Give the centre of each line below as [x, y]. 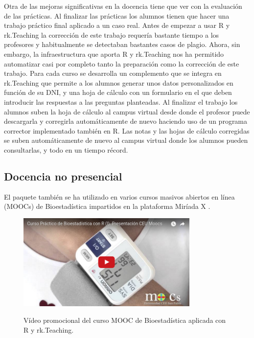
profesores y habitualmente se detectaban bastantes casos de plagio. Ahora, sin [122, 44]
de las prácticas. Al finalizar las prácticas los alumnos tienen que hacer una [117, 15]
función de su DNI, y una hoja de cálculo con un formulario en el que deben [118, 92]
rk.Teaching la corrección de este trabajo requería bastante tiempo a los [112, 34]
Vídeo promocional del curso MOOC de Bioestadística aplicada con [125, 320]
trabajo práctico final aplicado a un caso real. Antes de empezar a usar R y [117, 25]
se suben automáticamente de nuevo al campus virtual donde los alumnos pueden [126, 140]
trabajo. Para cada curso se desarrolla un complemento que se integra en [113, 73]
